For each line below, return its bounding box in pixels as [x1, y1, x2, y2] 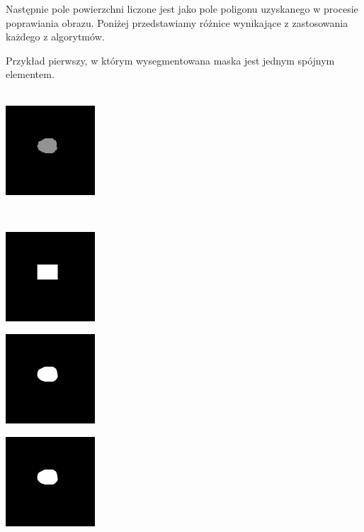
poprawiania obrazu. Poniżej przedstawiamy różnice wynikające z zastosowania [6, 15, 348, 30]
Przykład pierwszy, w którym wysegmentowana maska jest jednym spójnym [6, 52, 335, 67]
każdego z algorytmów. [6, 29, 105, 44]
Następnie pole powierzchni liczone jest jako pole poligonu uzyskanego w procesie [6, 1, 358, 16]
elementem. [6, 67, 55, 82]
